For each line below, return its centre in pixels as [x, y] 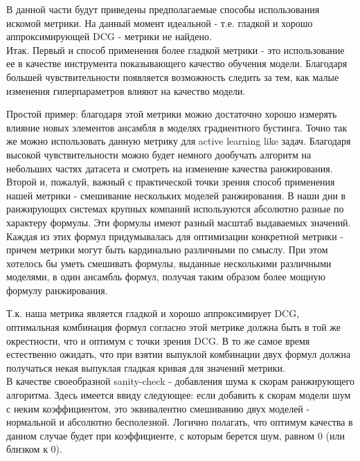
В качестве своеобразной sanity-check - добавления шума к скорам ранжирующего [180, 381]
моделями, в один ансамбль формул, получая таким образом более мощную [166, 277]
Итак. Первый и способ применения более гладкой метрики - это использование [175, 49]
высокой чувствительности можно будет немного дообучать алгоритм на [159, 154]
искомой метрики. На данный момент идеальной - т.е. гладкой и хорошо [160, 22]
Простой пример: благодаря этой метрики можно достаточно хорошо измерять [172, 114]
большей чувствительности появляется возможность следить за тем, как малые [173, 76]
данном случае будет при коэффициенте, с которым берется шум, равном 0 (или [175, 435]
